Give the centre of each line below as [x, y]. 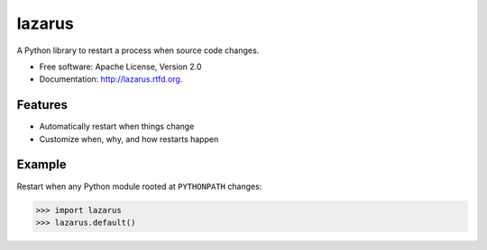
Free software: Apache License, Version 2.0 [120, 67]
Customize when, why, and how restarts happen [129, 138]
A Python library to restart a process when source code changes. [138, 50]
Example [41, 165]
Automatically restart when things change [117, 127]
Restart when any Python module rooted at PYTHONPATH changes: [139, 186]
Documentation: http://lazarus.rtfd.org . [111, 79]
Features [42, 105]
